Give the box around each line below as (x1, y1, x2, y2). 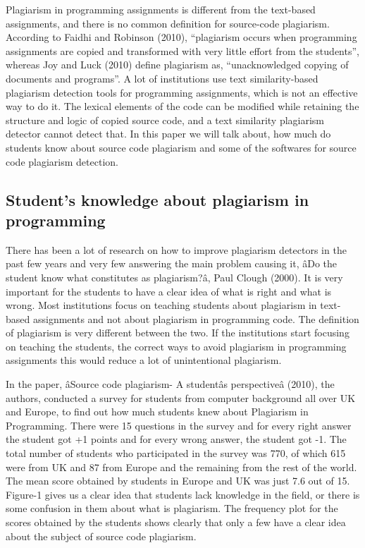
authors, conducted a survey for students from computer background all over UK (6, 390, 356, 405)
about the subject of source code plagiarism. (6, 528, 197, 543)
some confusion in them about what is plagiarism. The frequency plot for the (6, 501, 338, 516)
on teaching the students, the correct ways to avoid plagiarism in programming (6, 339, 347, 353)
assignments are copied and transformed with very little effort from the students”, (6, 43, 359, 58)
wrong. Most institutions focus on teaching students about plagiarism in (6, 298, 317, 312)
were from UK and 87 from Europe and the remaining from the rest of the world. (6, 459, 357, 474)
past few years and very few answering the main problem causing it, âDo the (6, 256, 338, 271)
